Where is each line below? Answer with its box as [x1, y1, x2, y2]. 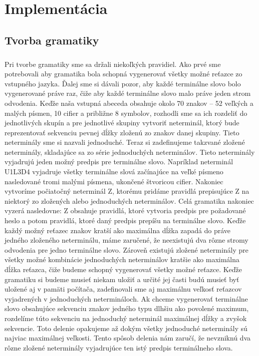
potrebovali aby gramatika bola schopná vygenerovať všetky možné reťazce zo [4, 68, 243, 79]
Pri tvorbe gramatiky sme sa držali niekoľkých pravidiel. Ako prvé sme [4, 58, 221, 69]
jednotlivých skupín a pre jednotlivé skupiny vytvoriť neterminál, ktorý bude [4, 117, 240, 128]
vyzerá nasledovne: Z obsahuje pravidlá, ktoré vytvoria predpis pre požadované [4, 205, 246, 216]
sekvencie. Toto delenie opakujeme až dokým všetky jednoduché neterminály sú [4, 323, 248, 333]
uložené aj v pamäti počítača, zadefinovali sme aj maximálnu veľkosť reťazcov [4, 284, 242, 294]
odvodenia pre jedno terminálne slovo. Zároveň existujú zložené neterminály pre [4, 244, 249, 255]
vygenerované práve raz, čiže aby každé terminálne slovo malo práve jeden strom [4, 88, 251, 98]
